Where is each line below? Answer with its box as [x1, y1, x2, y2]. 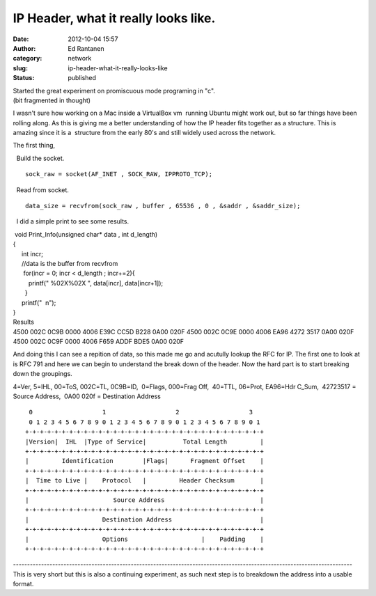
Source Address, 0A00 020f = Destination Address [13, 392, 162, 400]
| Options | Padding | [25, 535, 264, 543]
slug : [13, 63, 28, 72]
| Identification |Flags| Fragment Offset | [25, 457, 264, 465]
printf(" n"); [21, 298, 56, 306]
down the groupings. [13, 370, 72, 378]
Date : [13, 35, 29, 43]
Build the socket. [16, 154, 65, 162]
